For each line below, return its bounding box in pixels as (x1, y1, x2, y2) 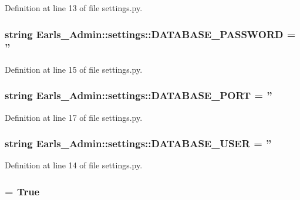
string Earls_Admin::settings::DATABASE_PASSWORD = (5, 26, 296, 41)
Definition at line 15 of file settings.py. (5, 63, 143, 75)
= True (5, 184, 40, 198)
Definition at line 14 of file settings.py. (5, 159, 143, 171)
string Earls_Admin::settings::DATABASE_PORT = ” (5, 88, 272, 103)
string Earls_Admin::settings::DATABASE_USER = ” (5, 136, 272, 151)
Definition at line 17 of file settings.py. (5, 111, 143, 123)
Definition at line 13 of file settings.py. (5, 2, 143, 13)
